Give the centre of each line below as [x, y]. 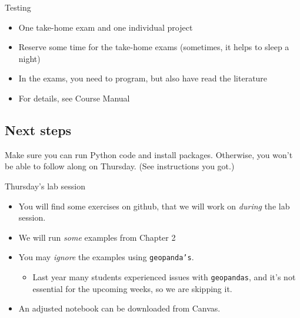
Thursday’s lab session [45, 186]
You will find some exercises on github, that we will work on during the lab [154, 206]
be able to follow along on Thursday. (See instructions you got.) [120, 166]
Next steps [38, 130]
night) [29, 58]
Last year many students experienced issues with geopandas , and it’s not [164, 276]
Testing [18, 7]
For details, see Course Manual [74, 98]
